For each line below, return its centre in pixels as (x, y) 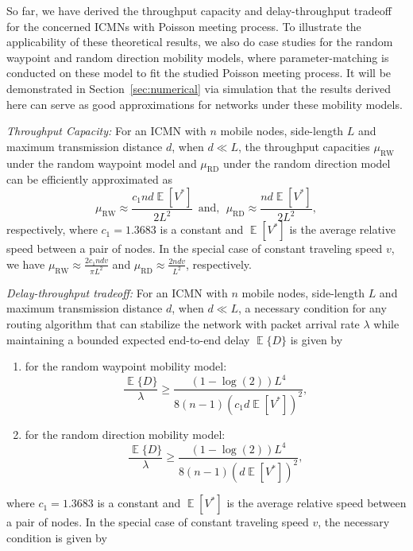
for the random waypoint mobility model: (126, 366)
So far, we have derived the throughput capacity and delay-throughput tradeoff (199, 10)
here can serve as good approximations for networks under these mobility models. (205, 104)
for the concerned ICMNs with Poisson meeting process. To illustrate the (184, 26)
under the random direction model (307, 163)
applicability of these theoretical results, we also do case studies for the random (200, 42)
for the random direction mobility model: (125, 434)
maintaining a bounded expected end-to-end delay (128, 339)
